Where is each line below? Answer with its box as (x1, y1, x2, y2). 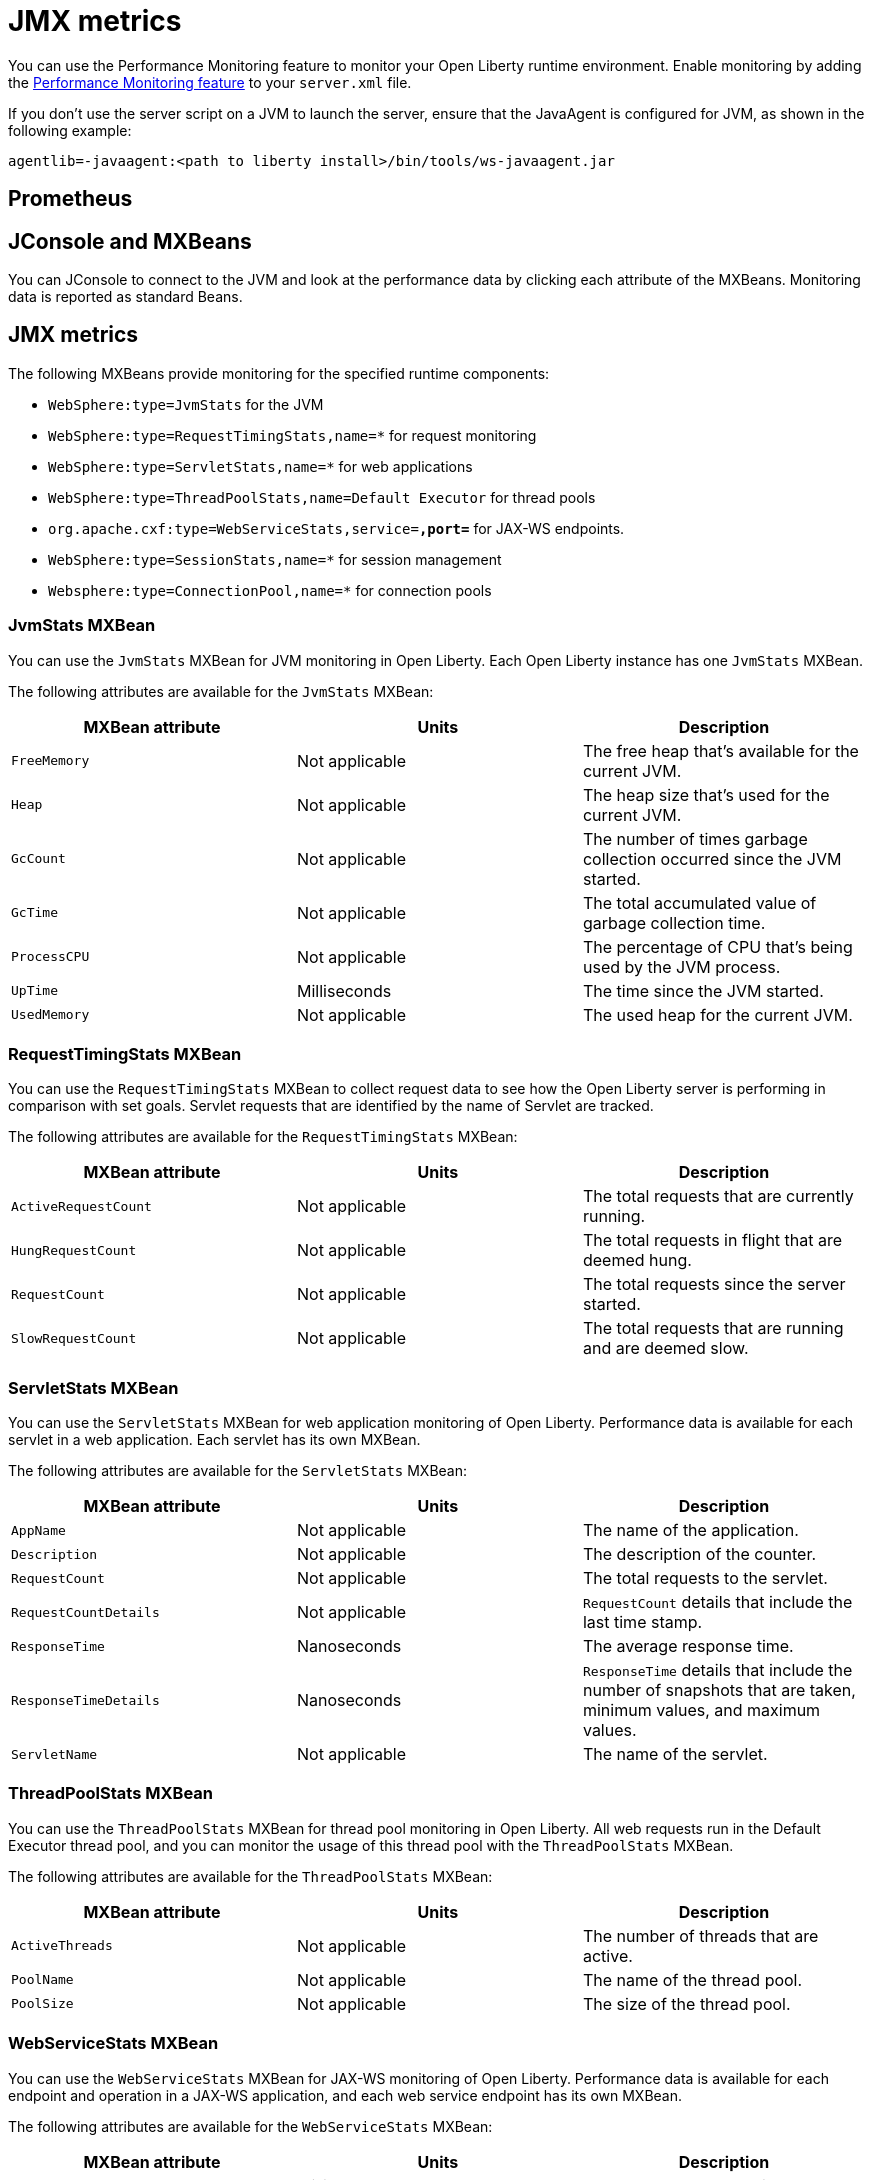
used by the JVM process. (582, 956, 781, 977)
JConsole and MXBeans (8, 228, 252, 254)
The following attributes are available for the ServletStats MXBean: (8, 1462, 468, 1480)
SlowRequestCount (11, 1330, 137, 1346)
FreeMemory (11, 753, 90, 769)
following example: (8, 121, 132, 139)
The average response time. (582, 1636, 794, 1657)
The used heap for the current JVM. (582, 1004, 853, 1025)
